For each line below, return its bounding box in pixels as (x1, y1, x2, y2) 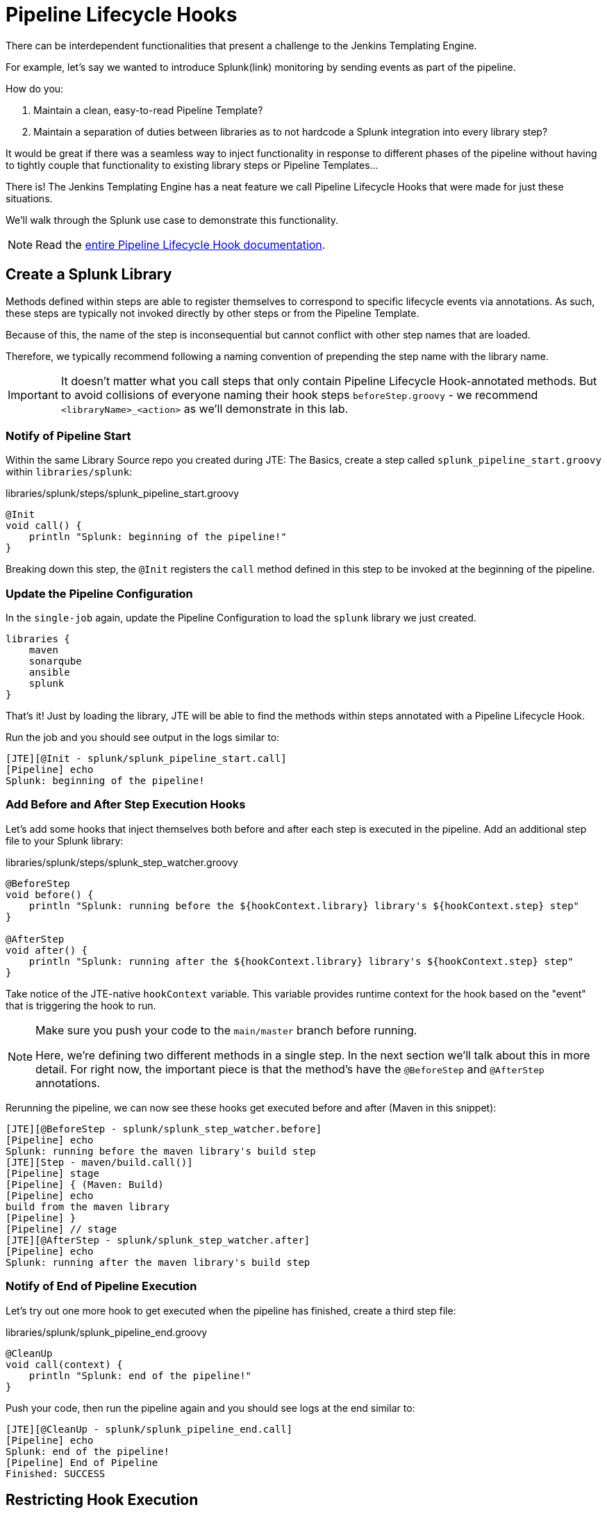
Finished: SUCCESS (6, 1467, 106, 1479)
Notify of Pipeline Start (6, 428, 131, 443)
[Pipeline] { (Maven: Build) (6, 1178, 164, 1190)
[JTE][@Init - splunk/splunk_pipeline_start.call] (6, 753, 287, 765)
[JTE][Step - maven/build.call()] (6, 1156, 193, 1168)
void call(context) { (6, 1358, 123, 1370)
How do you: (6, 82, 64, 95)
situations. (6, 192, 53, 204)
